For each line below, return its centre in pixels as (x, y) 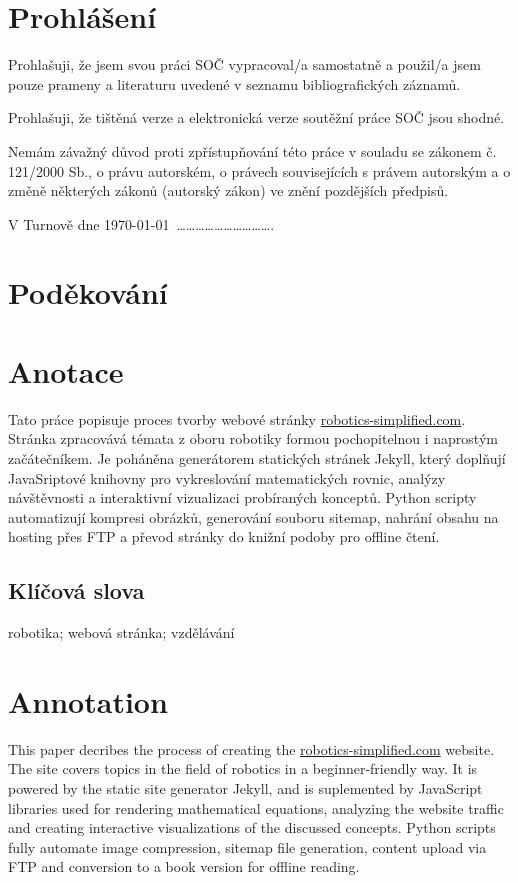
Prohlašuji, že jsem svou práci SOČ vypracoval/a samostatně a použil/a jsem (244, 64)
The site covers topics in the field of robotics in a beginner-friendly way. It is (243, 768)
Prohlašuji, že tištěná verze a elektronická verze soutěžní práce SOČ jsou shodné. (256, 117)
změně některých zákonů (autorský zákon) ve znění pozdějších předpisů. (228, 190)
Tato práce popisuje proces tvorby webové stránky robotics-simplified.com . (237, 418)
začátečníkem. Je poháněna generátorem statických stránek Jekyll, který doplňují (257, 457)
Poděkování (88, 292)
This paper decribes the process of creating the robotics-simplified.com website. (251, 748)
